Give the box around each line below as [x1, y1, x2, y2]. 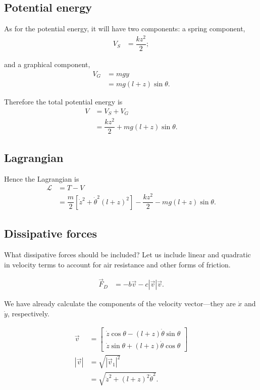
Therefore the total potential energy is [4, 96, 123, 107]
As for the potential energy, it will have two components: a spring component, [4, 23, 245, 34]
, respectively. [7, 308, 49, 318]
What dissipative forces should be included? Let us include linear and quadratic [4, 249, 251, 259]
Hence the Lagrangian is [4, 173, 79, 184]
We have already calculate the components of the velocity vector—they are [4, 298, 236, 309]
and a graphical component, [4, 59, 90, 69]
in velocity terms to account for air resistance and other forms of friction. [4, 259, 231, 269]
